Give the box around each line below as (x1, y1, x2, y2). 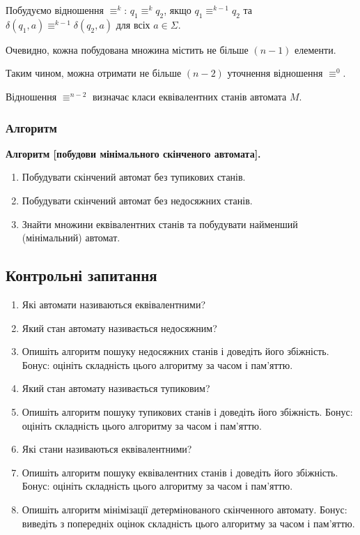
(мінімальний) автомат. (22, 230, 120, 245)
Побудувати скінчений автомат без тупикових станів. (22, 169, 246, 184)
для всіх (116, 17, 150, 31)
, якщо (164, 3, 191, 17)
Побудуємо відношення (6, 3, 104, 17)
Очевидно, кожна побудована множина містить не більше (6, 42, 249, 56)
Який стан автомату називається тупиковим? (22, 381, 210, 395)
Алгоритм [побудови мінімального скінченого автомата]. (6, 146, 261, 160)
